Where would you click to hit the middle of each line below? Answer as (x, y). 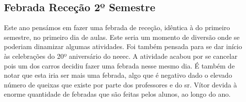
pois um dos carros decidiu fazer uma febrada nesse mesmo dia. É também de (119, 65)
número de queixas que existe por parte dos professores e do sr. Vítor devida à (121, 84)
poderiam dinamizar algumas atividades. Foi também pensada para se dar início (123, 46)
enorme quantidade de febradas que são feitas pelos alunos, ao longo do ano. (117, 94)
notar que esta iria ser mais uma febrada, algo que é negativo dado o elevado (118, 75)
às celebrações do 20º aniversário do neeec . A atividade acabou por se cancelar (121, 56)
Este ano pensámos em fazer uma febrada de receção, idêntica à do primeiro (117, 27)
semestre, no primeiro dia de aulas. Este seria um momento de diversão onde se (122, 37)
